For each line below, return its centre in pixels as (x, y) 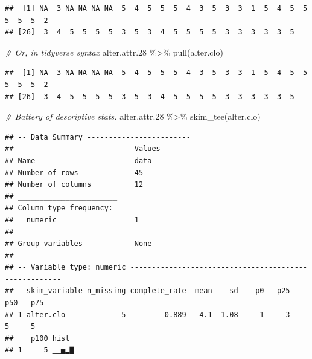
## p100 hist (37, 338)
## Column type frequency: (59, 208)
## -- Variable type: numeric (65, 267)
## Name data (78, 160)
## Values (83, 149)
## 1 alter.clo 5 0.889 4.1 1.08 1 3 (148, 315)
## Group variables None (78, 244)
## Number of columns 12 (74, 185)
